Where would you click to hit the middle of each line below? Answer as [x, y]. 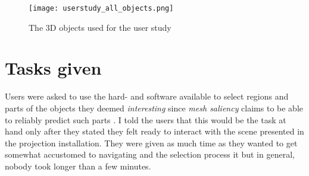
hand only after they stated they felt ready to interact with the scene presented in [154, 131]
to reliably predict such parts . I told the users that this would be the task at [146, 119]
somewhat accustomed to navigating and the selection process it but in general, [150, 154]
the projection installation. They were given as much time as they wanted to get [151, 143]
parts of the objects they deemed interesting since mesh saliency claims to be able [154, 108]
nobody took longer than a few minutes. [78, 166]
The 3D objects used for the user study [100, 27]
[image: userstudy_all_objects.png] [101, 8]
